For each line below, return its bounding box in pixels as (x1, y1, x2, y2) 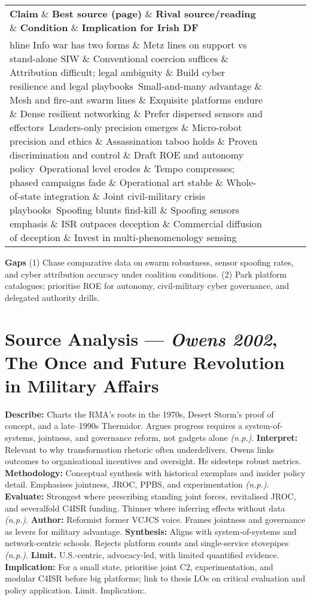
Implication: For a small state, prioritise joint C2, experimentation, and (5, 560, 273, 572)
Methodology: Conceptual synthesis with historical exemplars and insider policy (5, 466, 306, 479)
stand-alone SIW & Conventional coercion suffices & (10, 51, 229, 65)
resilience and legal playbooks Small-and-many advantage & (10, 79, 263, 93)
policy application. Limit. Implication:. (5, 583, 147, 596)
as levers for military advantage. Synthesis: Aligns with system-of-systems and (5, 525, 297, 537)
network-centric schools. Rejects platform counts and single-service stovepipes (5, 537, 289, 549)
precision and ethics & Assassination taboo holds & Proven (10, 134, 258, 148)
